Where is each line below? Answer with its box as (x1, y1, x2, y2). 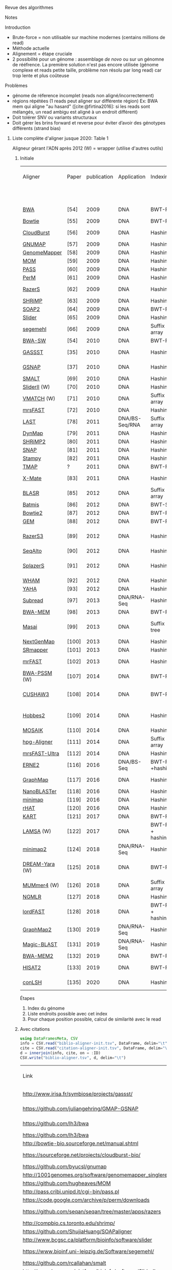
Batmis (22, 501, 40, 508)
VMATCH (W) (22, 395, 55, 402)
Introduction (5, 24, 31, 30)
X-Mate (22, 475, 42, 481)
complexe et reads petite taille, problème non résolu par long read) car (12, 67, 162, 73)
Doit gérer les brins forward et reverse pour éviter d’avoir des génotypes (12, 120, 166, 126)
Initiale (20, 155, 34, 161)
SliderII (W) (22, 383, 50, 390)
